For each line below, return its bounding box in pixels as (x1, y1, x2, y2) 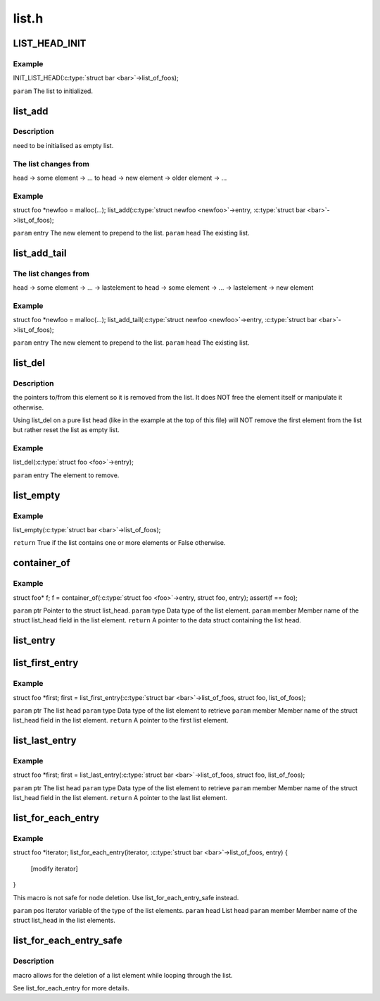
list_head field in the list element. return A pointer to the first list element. (13, 716, 229, 725)
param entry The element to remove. (13, 471, 120, 479)
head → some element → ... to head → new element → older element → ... (13, 173, 227, 182)
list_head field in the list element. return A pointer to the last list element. (13, 794, 228, 802)
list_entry (13, 634, 56, 646)
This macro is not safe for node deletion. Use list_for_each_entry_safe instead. (13, 893, 239, 902)
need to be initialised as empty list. (13, 141, 114, 149)
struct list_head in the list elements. (13, 916, 116, 925)
